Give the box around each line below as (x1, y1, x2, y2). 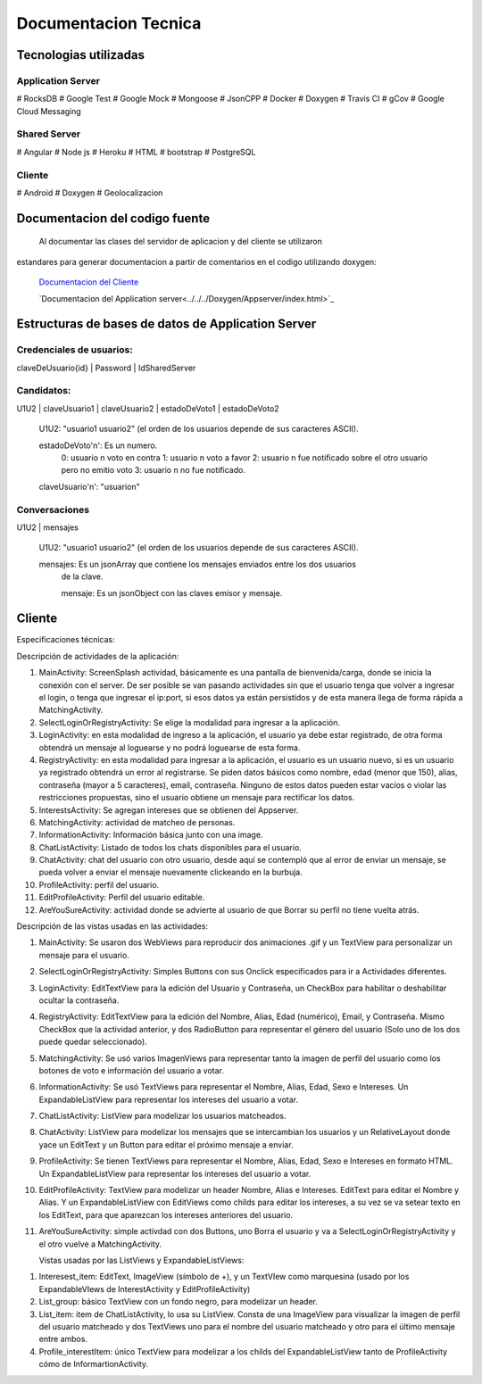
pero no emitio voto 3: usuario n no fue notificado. (61, 465, 245, 476)
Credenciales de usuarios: (16, 344, 133, 356)
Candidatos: (16, 385, 71, 397)
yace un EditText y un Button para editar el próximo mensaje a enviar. (38, 1139, 294, 1150)
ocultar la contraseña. (38, 995, 120, 1006)
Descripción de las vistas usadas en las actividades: (16, 921, 209, 932)
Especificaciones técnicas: (16, 634, 115, 645)
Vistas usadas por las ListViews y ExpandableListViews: (38, 1255, 245, 1265)
